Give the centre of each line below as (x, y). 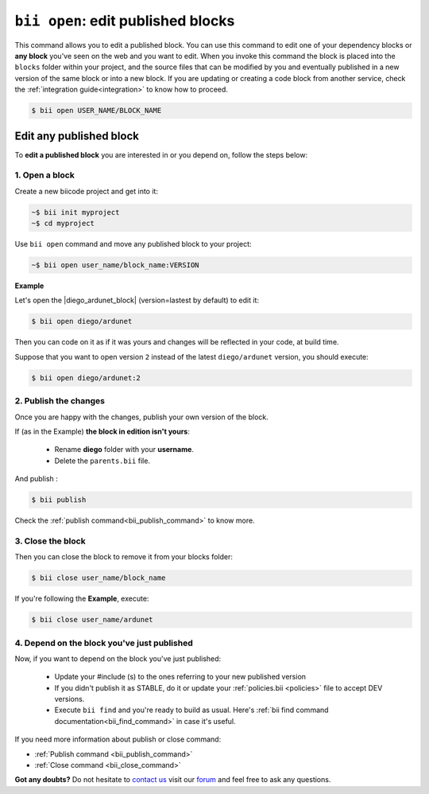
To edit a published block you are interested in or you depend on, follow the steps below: (161, 154)
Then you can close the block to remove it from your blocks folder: (124, 557)
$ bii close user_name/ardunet (93, 620)
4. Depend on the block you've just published (104, 643)
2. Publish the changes (60, 401)
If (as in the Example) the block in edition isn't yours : (102, 431)
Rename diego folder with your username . (124, 450)
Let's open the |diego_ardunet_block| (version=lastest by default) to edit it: (137, 300)
